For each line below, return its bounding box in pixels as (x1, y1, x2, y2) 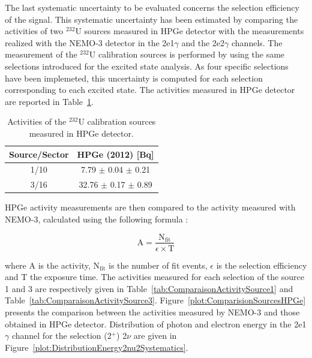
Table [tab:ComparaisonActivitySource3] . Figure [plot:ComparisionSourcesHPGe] (5, 294, 306, 306)
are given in (133, 329, 177, 342)
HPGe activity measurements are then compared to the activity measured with (5, 201, 296, 213)
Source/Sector (9, 148, 69, 160)
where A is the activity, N (5, 258, 100, 271)
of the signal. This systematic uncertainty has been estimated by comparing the (5, 13, 298, 25)
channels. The (232, 36, 283, 49)
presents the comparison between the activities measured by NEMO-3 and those (5, 305, 300, 318)
